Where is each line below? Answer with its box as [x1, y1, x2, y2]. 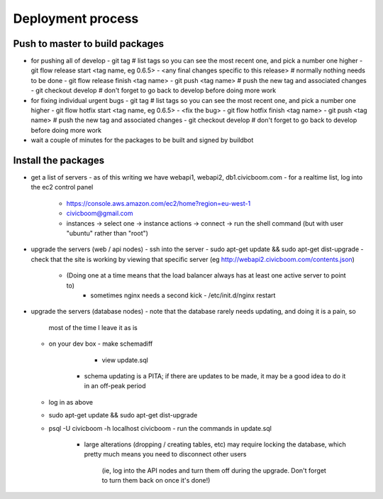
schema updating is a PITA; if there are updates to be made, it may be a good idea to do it [84, 371, 346, 380]
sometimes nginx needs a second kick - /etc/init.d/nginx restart [90, 291, 276, 300]
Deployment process [13, 11, 139, 26]
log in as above [48, 397, 94, 406]
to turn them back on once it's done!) [101, 476, 211, 485]
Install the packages [13, 155, 105, 166]
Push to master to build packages [13, 38, 165, 50]
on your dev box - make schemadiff [48, 339, 153, 348]
